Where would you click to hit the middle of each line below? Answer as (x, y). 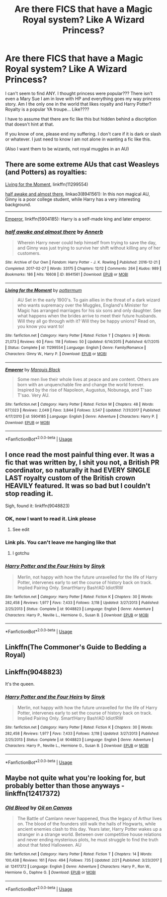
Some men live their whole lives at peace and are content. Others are (88, 379)
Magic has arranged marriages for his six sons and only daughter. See (89, 310)
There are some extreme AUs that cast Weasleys (82, 165)
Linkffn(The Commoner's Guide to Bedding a (76, 647)
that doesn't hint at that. (30, 124)
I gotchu (21, 553)
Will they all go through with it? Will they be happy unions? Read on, (87, 321)
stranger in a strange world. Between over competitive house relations (89, 834)
